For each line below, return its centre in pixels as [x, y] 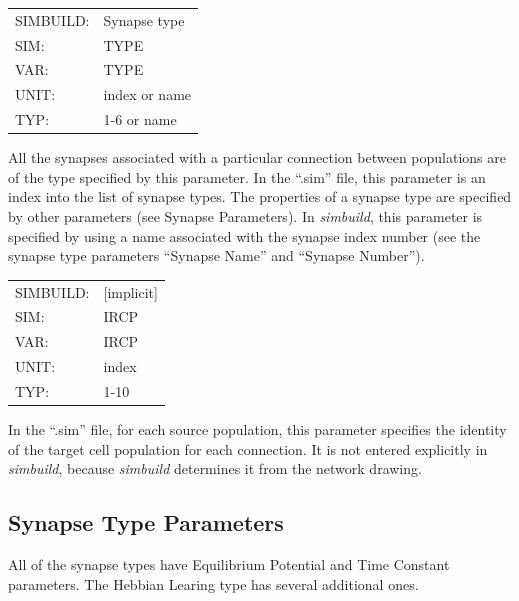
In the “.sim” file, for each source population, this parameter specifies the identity [257, 429]
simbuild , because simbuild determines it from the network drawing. [215, 468]
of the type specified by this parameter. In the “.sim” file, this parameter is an [247, 176]
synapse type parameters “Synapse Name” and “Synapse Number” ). [216, 255]
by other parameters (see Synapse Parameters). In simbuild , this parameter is [245, 216]
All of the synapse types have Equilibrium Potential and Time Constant [229, 563]
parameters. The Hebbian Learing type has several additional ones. [213, 583]
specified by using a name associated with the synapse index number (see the [244, 235]
